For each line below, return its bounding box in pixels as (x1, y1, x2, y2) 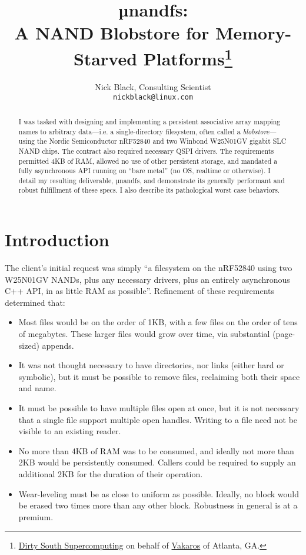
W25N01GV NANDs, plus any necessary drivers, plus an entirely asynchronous (5, 273, 290, 285)
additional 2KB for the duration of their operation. (18, 467, 203, 480)
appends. (42, 339, 74, 351)
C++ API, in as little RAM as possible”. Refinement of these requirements (5, 285, 275, 297)
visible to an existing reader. (18, 425, 121, 437)
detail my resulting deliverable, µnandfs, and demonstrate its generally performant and (18, 175, 285, 185)
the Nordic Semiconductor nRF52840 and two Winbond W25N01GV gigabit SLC (36, 136, 287, 146)
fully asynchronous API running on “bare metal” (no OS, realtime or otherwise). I (18, 166, 271, 176)
